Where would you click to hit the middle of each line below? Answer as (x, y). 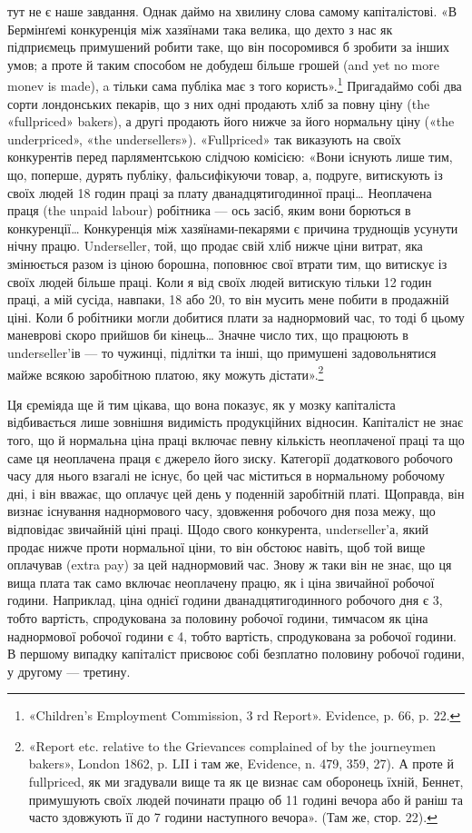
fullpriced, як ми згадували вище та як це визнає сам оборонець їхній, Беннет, (246, 782)
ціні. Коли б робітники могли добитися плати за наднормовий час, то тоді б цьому (236, 317)
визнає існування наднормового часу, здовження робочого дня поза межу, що (221, 511)
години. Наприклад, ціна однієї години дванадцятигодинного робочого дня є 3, (225, 600)
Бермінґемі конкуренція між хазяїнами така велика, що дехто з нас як (200, 29)
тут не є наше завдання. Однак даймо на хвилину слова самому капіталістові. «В (232, 11)
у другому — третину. (69, 671)
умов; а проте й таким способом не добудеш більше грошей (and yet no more (223, 64)
